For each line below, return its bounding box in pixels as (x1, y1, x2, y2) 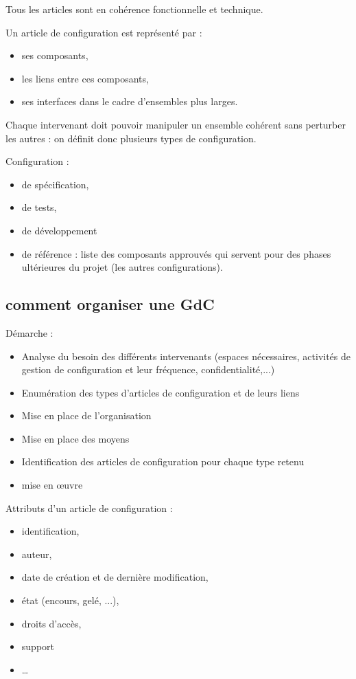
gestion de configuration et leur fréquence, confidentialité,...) (21, 362, 275, 377)
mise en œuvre (21, 478, 83, 492)
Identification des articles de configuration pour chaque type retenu (21, 454, 305, 469)
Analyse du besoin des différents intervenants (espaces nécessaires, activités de (21, 348, 351, 363)
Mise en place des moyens (21, 431, 130, 445)
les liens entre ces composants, (21, 71, 149, 85)
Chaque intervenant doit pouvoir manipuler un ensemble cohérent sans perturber (5, 117, 346, 131)
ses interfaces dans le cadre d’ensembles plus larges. (21, 94, 238, 109)
